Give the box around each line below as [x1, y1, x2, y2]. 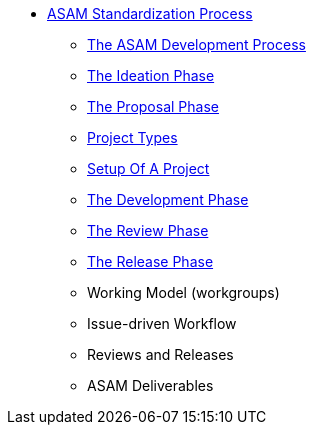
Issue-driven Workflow [87, 315, 237, 332]
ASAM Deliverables [87, 377, 214, 394]
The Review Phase [87, 222, 209, 239]
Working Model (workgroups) [87, 284, 280, 301]
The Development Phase [87, 191, 249, 208]
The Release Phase [87, 253, 214, 270]
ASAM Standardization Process [47, 5, 253, 22]
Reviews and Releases [87, 346, 234, 363]
